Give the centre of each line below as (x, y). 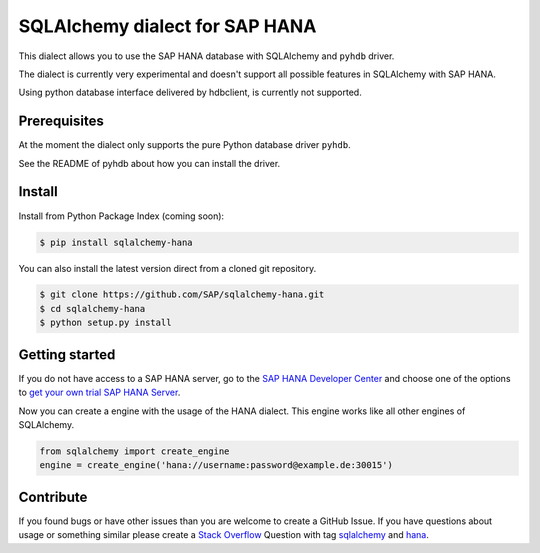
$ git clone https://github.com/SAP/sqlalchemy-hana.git (182, 294)
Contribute (53, 496)
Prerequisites (61, 121)
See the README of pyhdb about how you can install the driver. (149, 163)
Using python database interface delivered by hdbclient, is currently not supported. (190, 92)
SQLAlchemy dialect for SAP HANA (167, 26)
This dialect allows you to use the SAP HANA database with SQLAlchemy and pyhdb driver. (206, 56)
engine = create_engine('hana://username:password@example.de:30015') (216, 465)
